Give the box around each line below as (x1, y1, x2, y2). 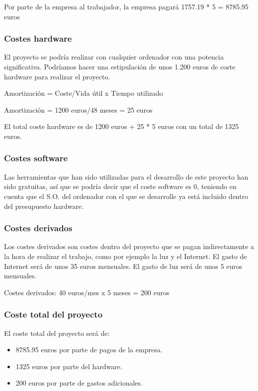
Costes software (4, 152, 68, 164)
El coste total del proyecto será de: (4, 327, 110, 338)
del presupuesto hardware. (4, 200, 84, 211)
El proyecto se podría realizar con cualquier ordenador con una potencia (4, 52, 224, 62)
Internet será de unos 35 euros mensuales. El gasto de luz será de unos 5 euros (4, 261, 243, 271)
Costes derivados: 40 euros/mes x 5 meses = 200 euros (4, 287, 170, 297)
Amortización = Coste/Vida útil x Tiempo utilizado (4, 88, 163, 98)
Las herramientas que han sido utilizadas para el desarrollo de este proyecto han (4, 171, 249, 182)
